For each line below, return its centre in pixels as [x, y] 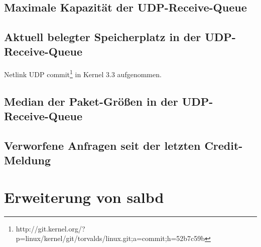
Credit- [224, 145]
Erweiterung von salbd [84, 197]
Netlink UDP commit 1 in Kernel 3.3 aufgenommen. [83, 73]
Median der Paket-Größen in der [91, 101]
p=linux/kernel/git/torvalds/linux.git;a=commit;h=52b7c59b [110, 238]
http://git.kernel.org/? [50, 228]
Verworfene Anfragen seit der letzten [102, 145]
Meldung [28, 160]
